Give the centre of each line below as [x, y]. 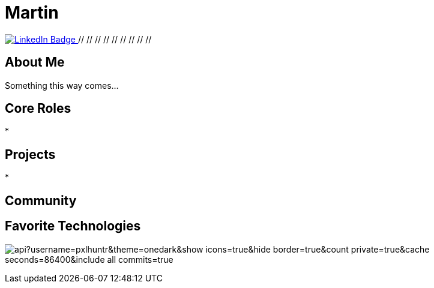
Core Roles [38, 109]
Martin [32, 13]
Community [41, 200]
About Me [35, 62]
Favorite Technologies [73, 226]
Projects [30, 154]
